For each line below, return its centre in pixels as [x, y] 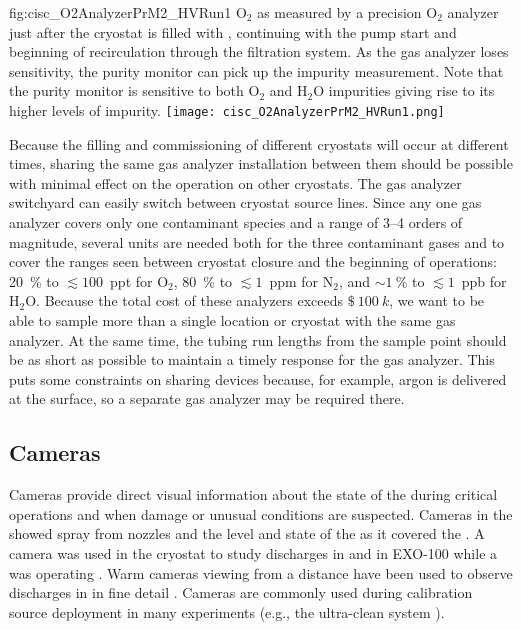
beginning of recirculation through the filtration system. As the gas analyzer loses [259, 51]
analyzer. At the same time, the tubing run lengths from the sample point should [258, 339]
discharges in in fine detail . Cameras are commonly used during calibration [241, 592]
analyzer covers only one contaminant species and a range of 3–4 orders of [236, 222]
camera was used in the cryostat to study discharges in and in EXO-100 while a [253, 552]
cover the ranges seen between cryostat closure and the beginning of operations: [253, 261]
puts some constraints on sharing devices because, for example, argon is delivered [258, 378]
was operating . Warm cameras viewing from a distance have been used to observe [261, 572]
